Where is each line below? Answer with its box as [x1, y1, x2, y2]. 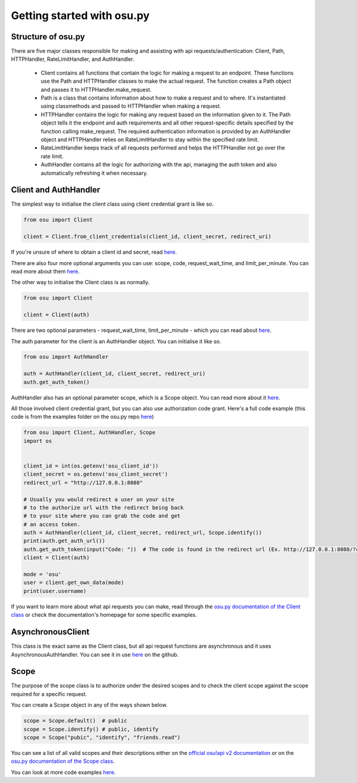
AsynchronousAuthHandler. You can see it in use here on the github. [11, 651, 179, 658]
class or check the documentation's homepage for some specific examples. [11, 611, 198, 619]
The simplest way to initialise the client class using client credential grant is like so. [11, 200, 214, 208]
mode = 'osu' [23, 571, 62, 578]
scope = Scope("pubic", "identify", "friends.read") [23, 734, 181, 741]
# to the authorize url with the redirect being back [23, 504, 184, 511]
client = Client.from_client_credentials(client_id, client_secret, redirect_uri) [23, 233, 272, 240]
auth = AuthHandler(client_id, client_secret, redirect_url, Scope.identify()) [23, 529, 262, 536]
